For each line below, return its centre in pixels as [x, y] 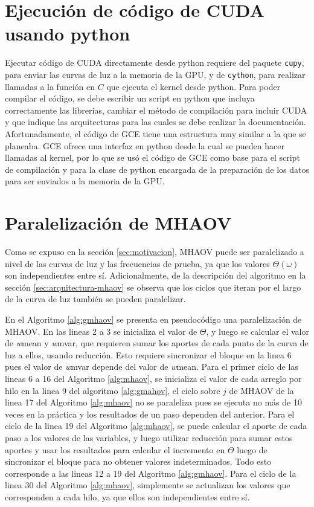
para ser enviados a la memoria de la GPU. [85, 181]
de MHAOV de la [261, 390]
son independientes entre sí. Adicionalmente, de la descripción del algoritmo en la [155, 275]
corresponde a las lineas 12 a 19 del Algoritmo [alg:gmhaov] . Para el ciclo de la [151, 473]
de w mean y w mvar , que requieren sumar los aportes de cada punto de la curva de [157, 343]
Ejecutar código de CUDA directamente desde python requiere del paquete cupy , [155, 63]
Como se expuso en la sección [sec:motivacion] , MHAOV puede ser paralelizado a [155, 252]
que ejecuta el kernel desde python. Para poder [194, 86]
